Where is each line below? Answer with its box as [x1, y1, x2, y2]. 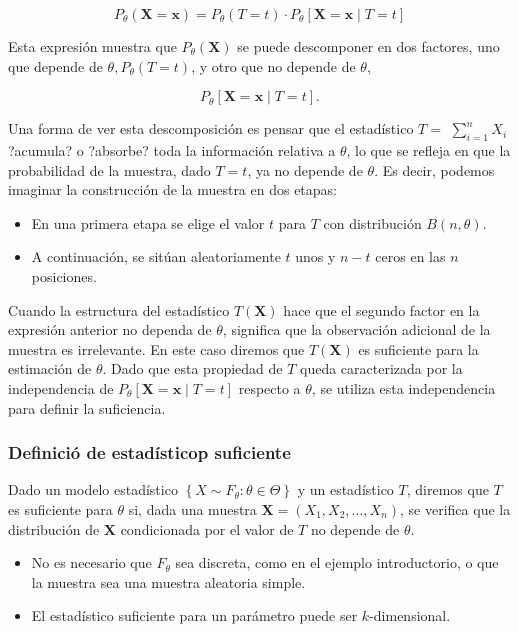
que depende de [8, 55, 103, 76]
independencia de [8, 377, 114, 398]
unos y [295, 246, 336, 267]
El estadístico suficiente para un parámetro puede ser [31, 605, 358, 626]
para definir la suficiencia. [8, 397, 166, 418]
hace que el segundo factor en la [283, 299, 480, 320]
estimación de [8, 358, 92, 379]
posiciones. [31, 265, 97, 286]
